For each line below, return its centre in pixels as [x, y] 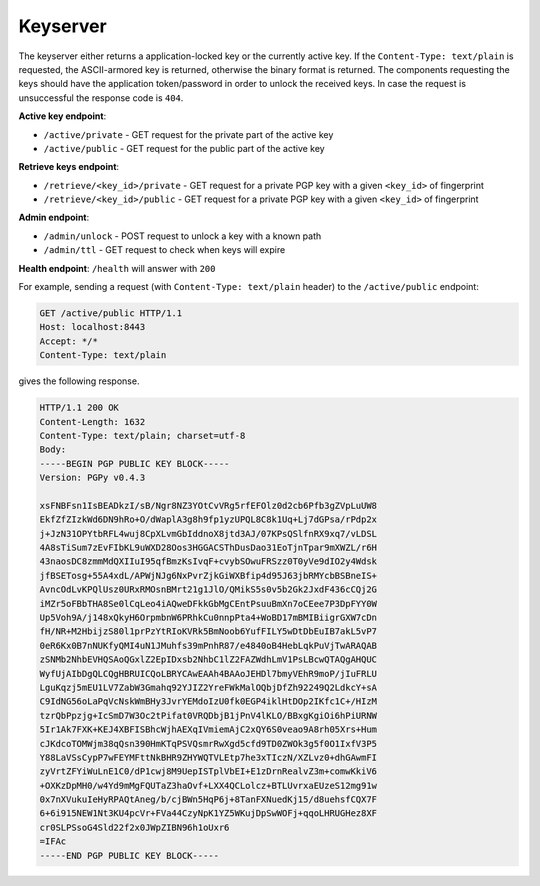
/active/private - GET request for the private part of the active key [188, 134]
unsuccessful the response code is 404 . [101, 97]
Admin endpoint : [54, 217]
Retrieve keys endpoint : [69, 167]
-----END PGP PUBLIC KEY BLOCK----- [129, 855]
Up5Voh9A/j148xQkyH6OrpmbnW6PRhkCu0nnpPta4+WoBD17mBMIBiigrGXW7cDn [208, 617]
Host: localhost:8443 [92, 327]
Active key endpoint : [62, 116]
